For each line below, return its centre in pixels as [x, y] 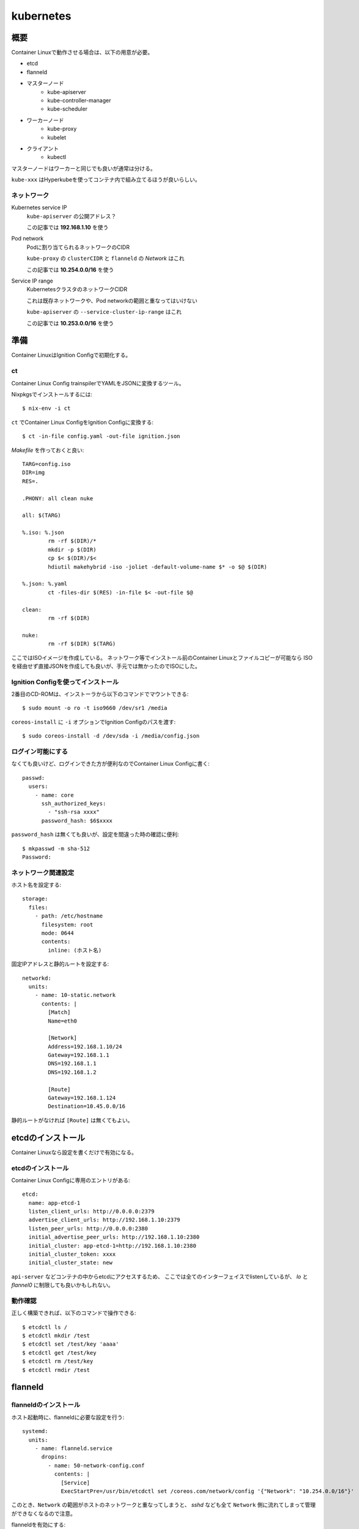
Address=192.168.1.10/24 [85, 1046]
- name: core [54, 795]
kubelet [57, 137]
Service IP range [32, 281]
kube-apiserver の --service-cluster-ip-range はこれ [104, 312]
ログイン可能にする [40, 752]
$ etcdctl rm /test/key [58, 1361]
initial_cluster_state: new [71, 1263]
